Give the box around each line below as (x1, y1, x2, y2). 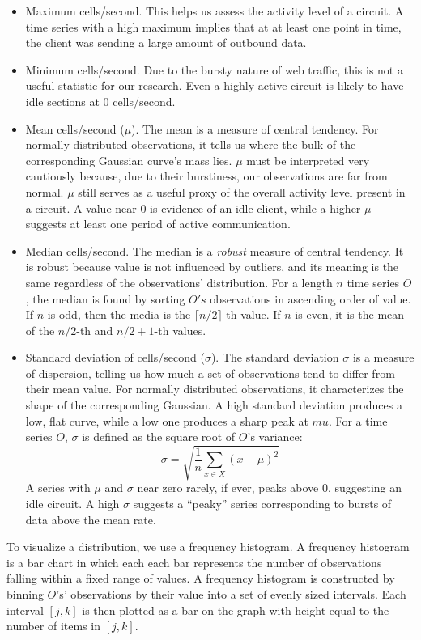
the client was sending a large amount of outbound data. (25, 34, 307, 51)
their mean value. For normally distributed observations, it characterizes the (25, 380, 404, 397)
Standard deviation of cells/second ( (25, 349, 205, 366)
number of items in (6, 617, 101, 634)
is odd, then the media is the (47, 306, 191, 323)
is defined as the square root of (82, 428, 236, 445)
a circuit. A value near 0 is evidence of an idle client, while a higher (25, 199, 361, 216)
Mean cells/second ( (25, 120, 125, 137)
